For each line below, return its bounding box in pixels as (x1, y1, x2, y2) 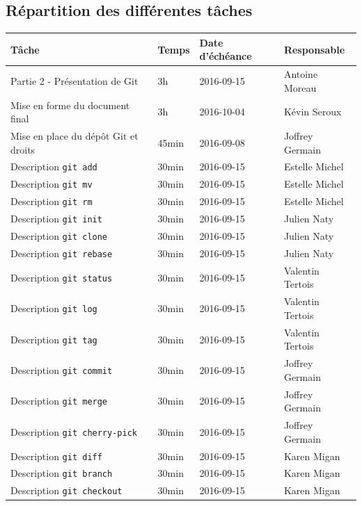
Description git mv (10, 177, 93, 191)
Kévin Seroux (283, 104, 342, 119)
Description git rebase (10, 245, 113, 260)
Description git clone (10, 229, 108, 243)
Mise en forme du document (10, 97, 130, 112)
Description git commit (10, 362, 113, 377)
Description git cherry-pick (10, 424, 137, 439)
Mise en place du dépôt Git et (10, 129, 139, 143)
